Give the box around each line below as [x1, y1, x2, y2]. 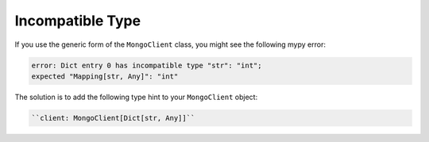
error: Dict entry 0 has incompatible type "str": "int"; [31, 60, 262, 70]
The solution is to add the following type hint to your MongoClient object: [14, 92, 258, 102]
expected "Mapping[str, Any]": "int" [31, 71, 179, 81]
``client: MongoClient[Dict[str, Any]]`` [31, 113, 195, 122]
